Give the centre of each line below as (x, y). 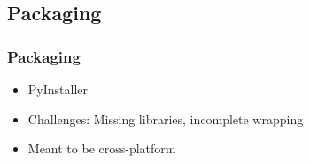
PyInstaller (58, 89)
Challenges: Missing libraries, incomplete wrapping (166, 119)
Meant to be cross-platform (102, 148)
